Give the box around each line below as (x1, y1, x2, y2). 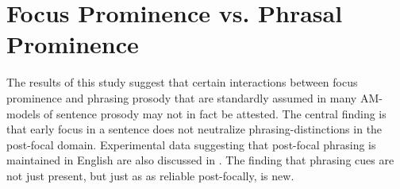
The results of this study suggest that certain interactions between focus (6, 74, 358, 91)
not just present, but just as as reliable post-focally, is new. (6, 167, 294, 183)
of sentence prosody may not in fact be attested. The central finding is (44, 105, 387, 121)
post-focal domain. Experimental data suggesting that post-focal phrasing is (6, 136, 376, 152)
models (6, 105, 40, 121)
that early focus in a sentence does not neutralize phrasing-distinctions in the (6, 121, 383, 137)
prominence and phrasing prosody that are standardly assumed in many (6, 89, 357, 106)
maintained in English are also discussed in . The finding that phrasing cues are (6, 152, 394, 168)
